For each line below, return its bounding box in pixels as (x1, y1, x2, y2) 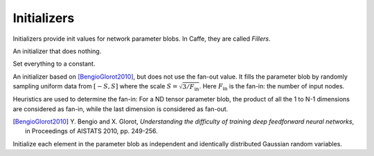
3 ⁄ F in (182, 83, 199, 92)
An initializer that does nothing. (12, 47, 102, 55)
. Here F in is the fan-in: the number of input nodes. (199, 82, 345, 92)
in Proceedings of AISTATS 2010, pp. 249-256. (25, 127, 159, 135)
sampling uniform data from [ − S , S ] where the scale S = (12, 82, 178, 90)
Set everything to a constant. (12, 59, 96, 68)
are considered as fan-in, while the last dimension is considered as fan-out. (12, 104, 229, 113)
